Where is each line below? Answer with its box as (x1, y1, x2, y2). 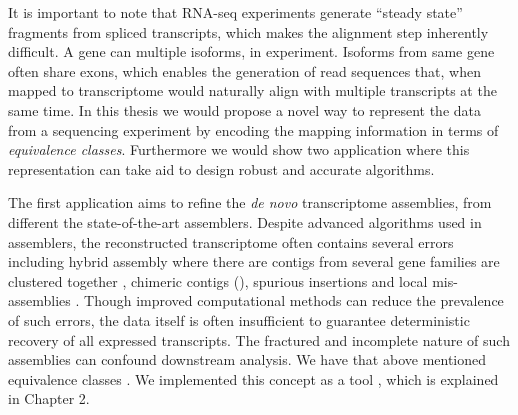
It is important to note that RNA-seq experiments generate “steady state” (8, 2, 463, 22)
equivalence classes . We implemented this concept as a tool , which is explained (8, 368, 499, 389)
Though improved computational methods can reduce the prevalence (84, 290, 504, 311)
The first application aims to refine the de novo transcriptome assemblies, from (8, 192, 492, 213)
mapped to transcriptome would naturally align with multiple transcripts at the (8, 80, 497, 101)
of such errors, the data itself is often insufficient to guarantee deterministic (8, 309, 470, 330)
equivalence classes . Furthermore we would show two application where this (8, 139, 470, 160)
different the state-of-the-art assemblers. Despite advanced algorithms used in (8, 211, 482, 232)
